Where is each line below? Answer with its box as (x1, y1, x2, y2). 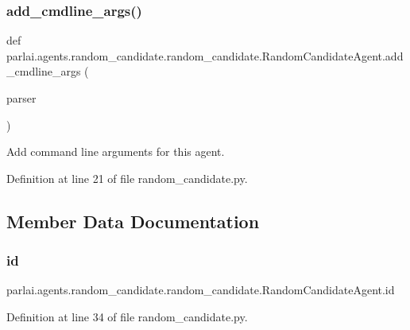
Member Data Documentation (6, 208, 260, 233)
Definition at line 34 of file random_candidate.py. (6, 308, 248, 324)
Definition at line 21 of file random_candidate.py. (6, 169, 248, 186)
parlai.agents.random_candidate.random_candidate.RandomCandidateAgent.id (6, 281, 395, 298)
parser (6, 90, 37, 106)
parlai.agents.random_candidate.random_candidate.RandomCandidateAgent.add (6, 47, 404, 64)
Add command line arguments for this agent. (6, 143, 225, 160)
